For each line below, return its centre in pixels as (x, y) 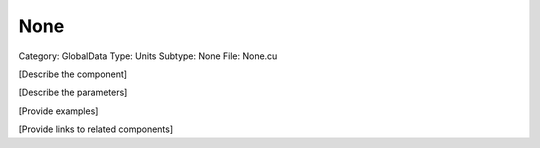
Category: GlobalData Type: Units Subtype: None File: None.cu (148, 56)
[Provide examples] (58, 111)
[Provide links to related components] (96, 129)
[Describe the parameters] (73, 92)
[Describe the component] (73, 74)
